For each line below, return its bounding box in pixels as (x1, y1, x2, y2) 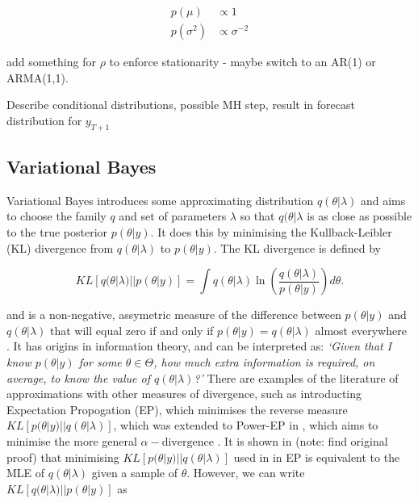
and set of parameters (119, 207, 227, 224)
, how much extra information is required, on (153, 354, 375, 370)
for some (78, 354, 122, 370)
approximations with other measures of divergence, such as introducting (6, 385, 362, 402)
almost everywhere (315, 321, 407, 338)
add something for (6, 53, 96, 70)
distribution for (6, 111, 82, 128)
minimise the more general (6, 432, 137, 449)
